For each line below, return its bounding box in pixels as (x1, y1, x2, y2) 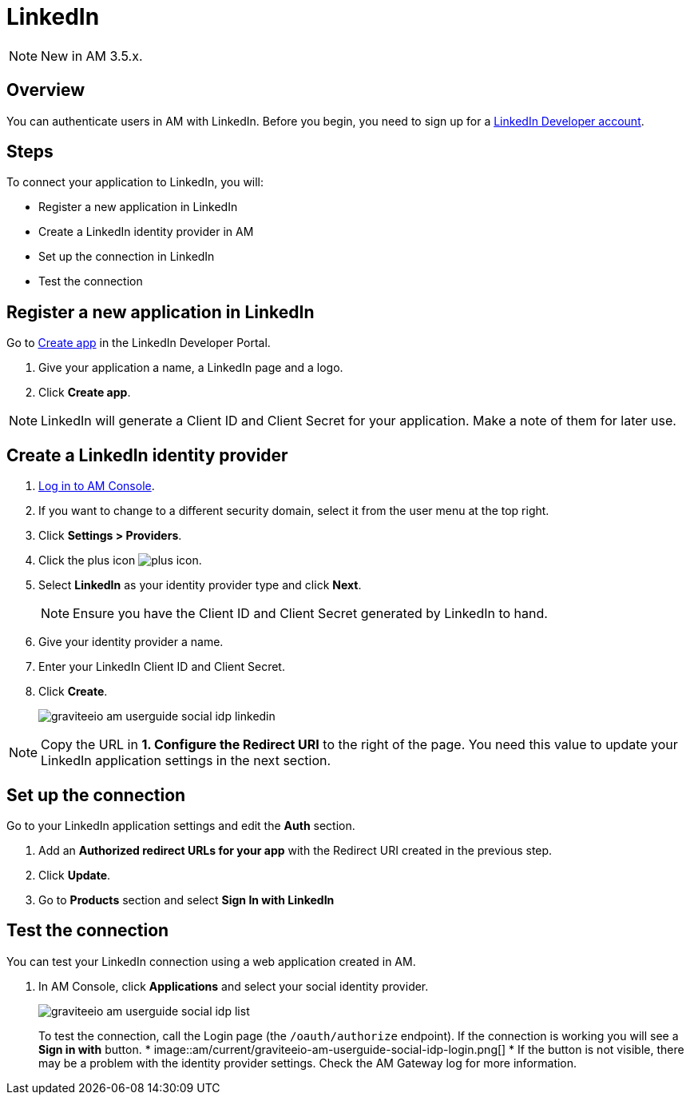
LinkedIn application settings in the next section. (41, 752, 331, 769)
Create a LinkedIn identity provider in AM (38, 225, 254, 239)
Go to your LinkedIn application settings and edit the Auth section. (6, 818, 355, 832)
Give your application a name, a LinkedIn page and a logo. (38, 361, 343, 375)
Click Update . (38, 868, 111, 882)
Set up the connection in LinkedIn (38, 249, 215, 264)
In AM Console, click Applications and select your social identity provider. (38, 979, 429, 993)
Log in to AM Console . (38, 479, 155, 493)
